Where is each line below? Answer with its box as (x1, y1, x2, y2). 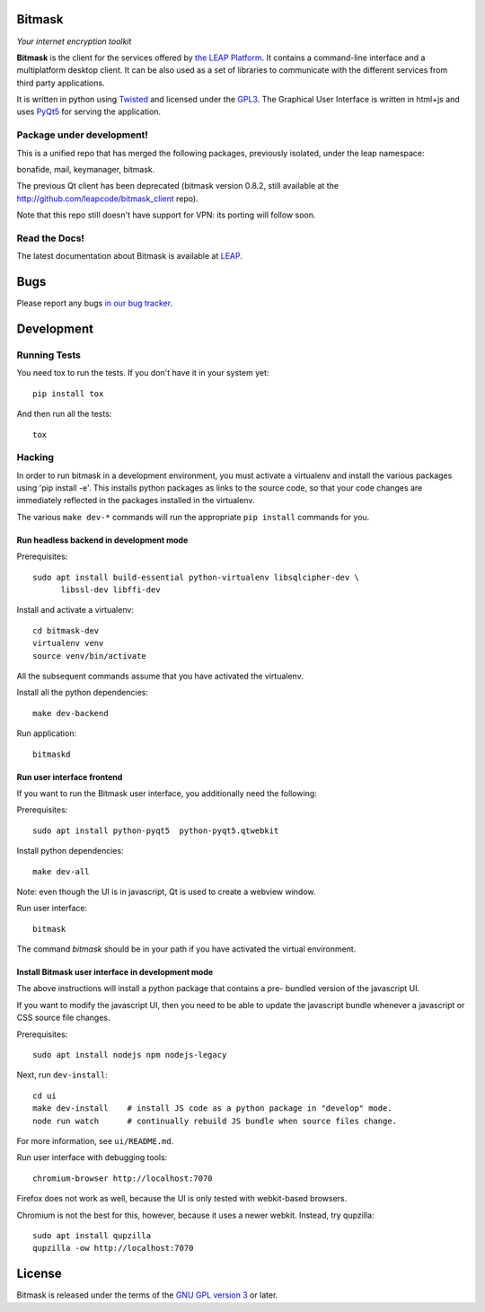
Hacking (16, 451, 54, 464)
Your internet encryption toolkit (16, 36, 132, 47)
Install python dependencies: (16, 846, 125, 856)
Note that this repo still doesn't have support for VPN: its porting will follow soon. (16, 209, 316, 220)
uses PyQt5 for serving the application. (16, 106, 162, 117)
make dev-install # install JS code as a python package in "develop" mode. (32, 1104, 392, 1113)
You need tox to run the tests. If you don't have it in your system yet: (16, 368, 269, 378)
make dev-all (32, 866, 90, 876)
